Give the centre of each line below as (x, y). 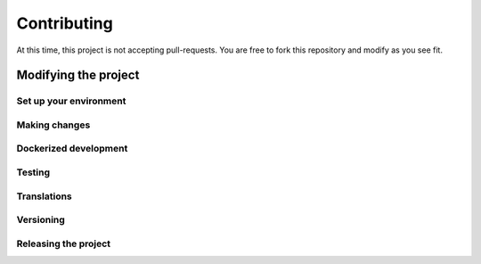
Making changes (53, 125)
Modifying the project (78, 75)
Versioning (41, 220)
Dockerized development (72, 149)
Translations (45, 196)
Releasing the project (64, 243)
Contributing (65, 23)
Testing (33, 172)
